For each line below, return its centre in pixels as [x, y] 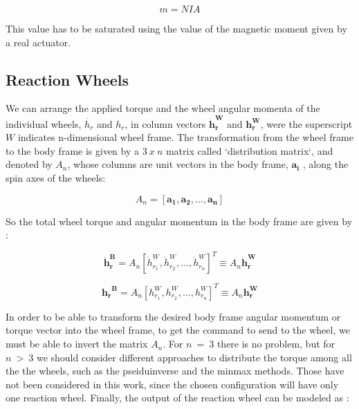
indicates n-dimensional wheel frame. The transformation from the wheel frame [185, 137]
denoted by [29, 164]
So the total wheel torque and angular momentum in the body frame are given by [179, 221]
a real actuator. [38, 42]
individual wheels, [44, 123]
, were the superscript [306, 123]
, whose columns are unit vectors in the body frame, [178, 164]
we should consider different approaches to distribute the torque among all [194, 357]
